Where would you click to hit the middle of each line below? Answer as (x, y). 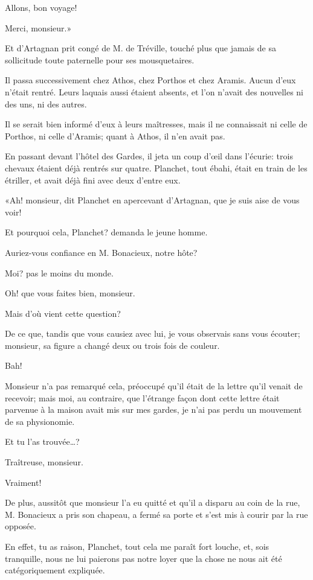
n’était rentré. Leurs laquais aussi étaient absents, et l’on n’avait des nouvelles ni (154, 91)
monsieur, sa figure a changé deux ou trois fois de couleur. (112, 345)
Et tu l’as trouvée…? (42, 441)
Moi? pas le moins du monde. (59, 272)
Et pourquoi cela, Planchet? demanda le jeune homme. (106, 232)
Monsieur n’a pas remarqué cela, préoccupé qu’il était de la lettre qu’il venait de (154, 386)
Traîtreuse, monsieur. (44, 462)
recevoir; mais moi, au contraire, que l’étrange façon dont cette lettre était (142, 397)
